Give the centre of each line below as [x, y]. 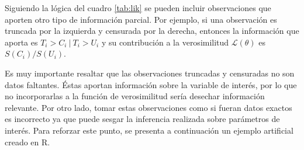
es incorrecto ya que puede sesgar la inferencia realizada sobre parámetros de [142, 119]
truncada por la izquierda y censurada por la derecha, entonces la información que [152, 31]
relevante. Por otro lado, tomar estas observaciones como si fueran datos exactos [148, 107]
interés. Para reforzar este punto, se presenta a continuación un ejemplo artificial [149, 130]
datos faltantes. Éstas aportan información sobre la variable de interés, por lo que [151, 84]
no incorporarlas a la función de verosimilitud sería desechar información [135, 96]
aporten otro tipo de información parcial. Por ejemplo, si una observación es [141, 19]
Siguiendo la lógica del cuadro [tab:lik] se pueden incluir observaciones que [138, 8]
